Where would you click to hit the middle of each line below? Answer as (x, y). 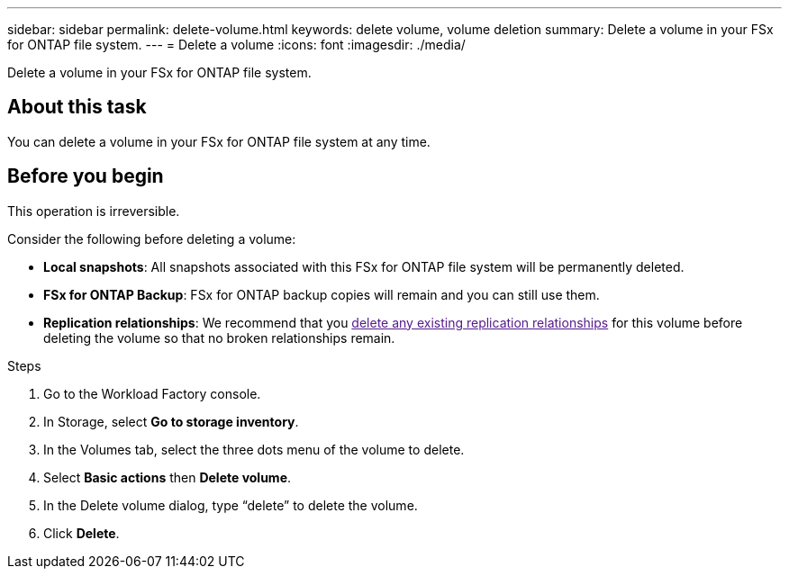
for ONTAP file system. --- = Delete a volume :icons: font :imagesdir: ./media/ (236, 45)
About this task (77, 107)
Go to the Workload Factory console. (152, 393)
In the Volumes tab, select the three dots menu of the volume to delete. (254, 449)
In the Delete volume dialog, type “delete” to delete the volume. (231, 505)
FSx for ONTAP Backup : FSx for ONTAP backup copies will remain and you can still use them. (322, 294)
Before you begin (86, 176)
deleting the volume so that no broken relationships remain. (219, 337)
